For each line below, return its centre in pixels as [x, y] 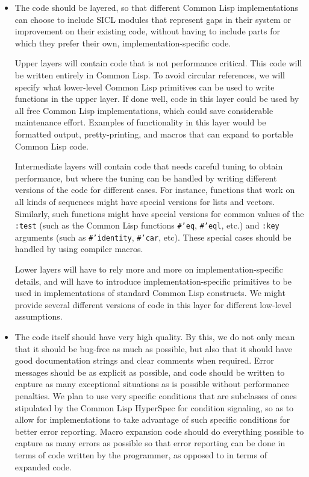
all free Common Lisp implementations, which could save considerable [144, 110]
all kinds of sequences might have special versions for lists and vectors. [145, 201]
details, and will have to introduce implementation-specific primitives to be [153, 281]
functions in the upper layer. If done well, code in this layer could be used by [157, 99]
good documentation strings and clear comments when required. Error [144, 360]
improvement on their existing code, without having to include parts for [147, 31]
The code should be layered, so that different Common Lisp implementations [157, 7]
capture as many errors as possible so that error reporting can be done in [150, 443]
